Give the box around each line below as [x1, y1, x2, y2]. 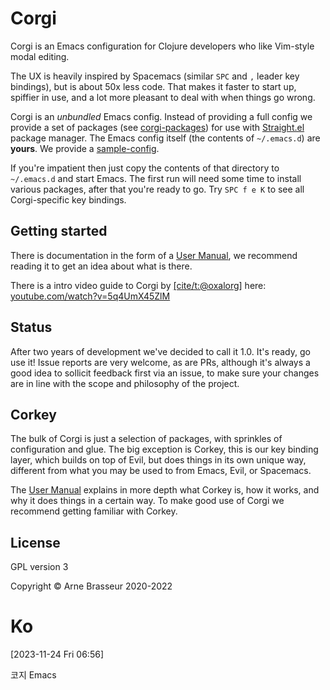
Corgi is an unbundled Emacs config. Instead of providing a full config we [10, 110, 313, 122]
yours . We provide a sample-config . [10, 142, 160, 154]
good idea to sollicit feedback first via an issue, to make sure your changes [10, 367, 320, 379]
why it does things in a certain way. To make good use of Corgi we [10, 495, 285, 507]
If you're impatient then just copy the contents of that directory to [10, 162, 280, 174]
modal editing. [10, 50, 70, 62]
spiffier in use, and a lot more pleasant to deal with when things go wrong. [10, 91, 316, 103]
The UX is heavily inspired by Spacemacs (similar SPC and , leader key [10, 70, 300, 82]
